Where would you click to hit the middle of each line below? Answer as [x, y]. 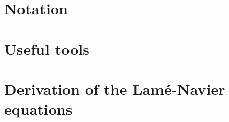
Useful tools [47, 48]
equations [38, 109]
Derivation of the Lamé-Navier [115, 88]
